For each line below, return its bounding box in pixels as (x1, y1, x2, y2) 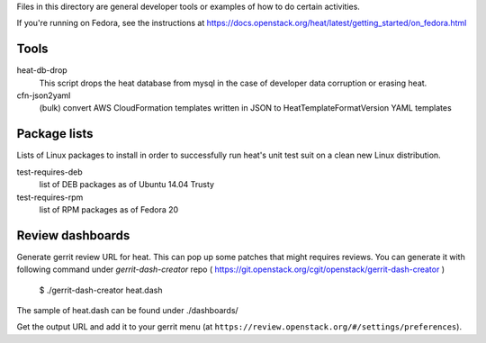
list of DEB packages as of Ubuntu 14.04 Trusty (39, 179, 215, 190)
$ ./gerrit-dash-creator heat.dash (39, 284, 163, 295)
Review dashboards (16, 228, 130, 243)
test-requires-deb (16, 167, 83, 177)
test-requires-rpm (16, 192, 84, 203)
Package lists (16, 126, 94, 141)
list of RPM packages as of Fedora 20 (39, 203, 179, 215)
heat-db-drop (16, 65, 67, 76)
